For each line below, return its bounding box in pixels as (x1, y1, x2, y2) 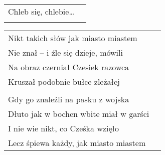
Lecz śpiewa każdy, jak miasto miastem (8, 137, 146, 148)
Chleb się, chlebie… (8, 6, 75, 17)
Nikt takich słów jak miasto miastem (8, 32, 137, 44)
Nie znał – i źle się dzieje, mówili (8, 47, 123, 58)
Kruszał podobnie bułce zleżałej (8, 76, 120, 87)
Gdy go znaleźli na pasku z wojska (8, 93, 129, 105)
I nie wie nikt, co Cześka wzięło (8, 122, 119, 134)
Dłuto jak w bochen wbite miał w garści (8, 108, 149, 119)
